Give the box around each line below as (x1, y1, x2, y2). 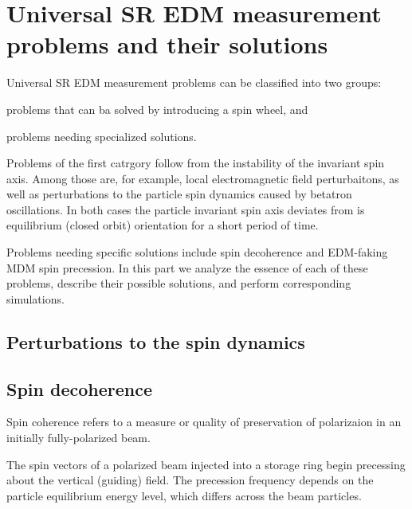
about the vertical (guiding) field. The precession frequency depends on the (6, 472, 374, 488)
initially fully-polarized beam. (6, 429, 151, 446)
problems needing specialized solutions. (6, 127, 197, 144)
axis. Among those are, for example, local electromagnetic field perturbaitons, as (6, 170, 399, 186)
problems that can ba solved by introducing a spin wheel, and (6, 100, 308, 117)
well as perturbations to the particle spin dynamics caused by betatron (6, 186, 352, 202)
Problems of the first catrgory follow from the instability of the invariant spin (6, 155, 385, 171)
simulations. (6, 290, 65, 307)
